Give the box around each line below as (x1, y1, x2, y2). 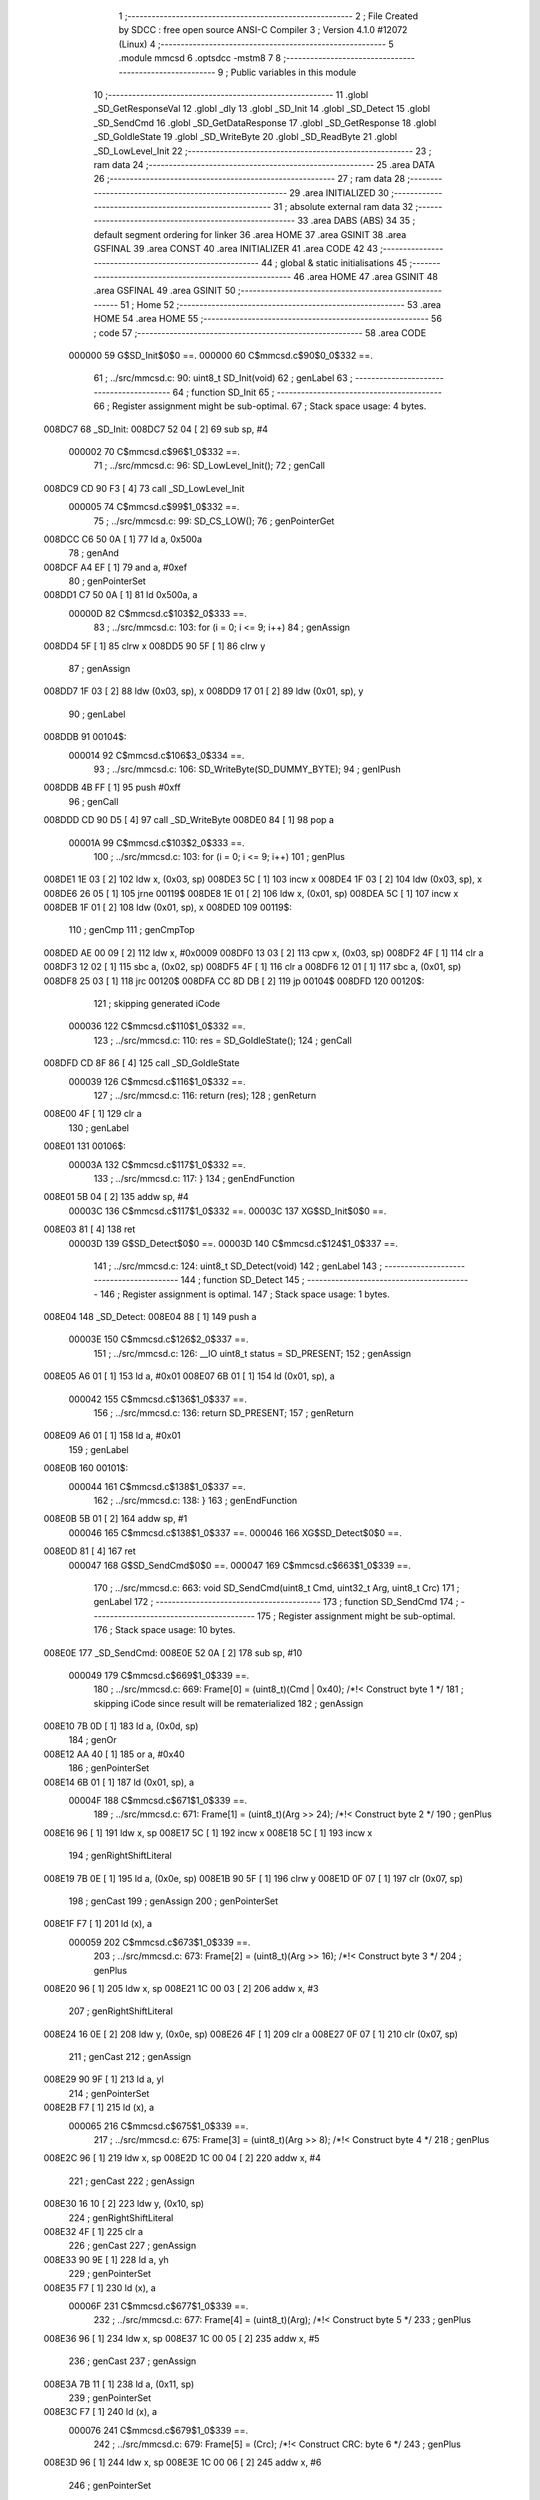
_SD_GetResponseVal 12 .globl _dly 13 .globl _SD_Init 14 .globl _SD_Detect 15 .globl (93, 103, 430, 115)
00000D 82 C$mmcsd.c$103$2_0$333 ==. (68, 607, 247, 619)
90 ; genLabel (68, 708, 126, 720)
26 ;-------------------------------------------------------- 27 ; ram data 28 (93, 173, 405, 185)
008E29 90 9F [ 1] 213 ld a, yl (43, 2073, 164, 2085)
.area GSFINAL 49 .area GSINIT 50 (93, 285, 236, 297)
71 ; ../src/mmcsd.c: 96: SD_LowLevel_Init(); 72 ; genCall (93, 460, 325, 472)
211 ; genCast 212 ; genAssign (68, 2051, 192, 2063)
